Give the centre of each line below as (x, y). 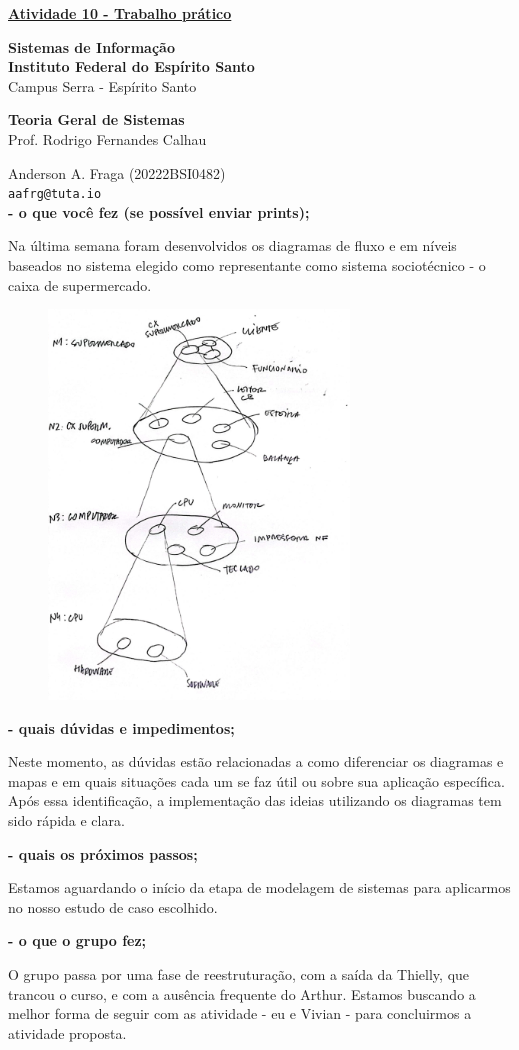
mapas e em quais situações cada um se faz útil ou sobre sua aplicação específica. (256, 780)
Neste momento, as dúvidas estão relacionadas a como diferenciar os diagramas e (256, 761)
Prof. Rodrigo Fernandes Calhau (107, 138)
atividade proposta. (67, 1032)
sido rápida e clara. (66, 820)
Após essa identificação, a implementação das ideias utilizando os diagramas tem (255, 800)
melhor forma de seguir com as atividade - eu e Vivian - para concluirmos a (240, 1013)
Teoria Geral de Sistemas (96, 119)
